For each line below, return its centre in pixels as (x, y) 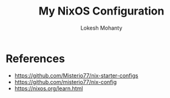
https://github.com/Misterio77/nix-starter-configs (76, 75)
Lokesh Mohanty (101, 28)
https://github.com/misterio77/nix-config (65, 82)
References (35, 58)
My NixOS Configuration (101, 11)
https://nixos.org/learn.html (49, 88)
